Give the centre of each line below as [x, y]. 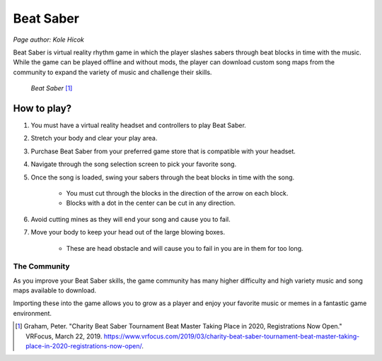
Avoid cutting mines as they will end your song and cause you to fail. [131, 219]
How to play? [42, 108]
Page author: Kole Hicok [48, 40]
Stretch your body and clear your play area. [94, 138]
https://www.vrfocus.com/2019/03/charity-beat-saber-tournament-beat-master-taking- [232, 336]
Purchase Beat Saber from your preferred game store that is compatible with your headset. [163, 151]
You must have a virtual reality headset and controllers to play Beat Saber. [139, 125]
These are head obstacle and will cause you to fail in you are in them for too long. [185, 248]
